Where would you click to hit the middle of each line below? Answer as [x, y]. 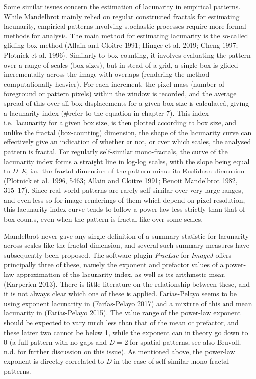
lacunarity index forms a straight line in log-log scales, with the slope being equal [127, 161]
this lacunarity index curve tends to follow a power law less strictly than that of [125, 209]
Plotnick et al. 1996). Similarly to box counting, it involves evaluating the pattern [127, 54]
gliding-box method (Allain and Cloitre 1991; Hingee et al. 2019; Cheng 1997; [121, 45]
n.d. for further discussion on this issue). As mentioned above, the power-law [120, 351]
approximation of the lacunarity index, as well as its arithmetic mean [121, 274]
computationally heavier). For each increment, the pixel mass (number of [114, 84]
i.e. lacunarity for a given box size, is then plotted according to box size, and [120, 122]
